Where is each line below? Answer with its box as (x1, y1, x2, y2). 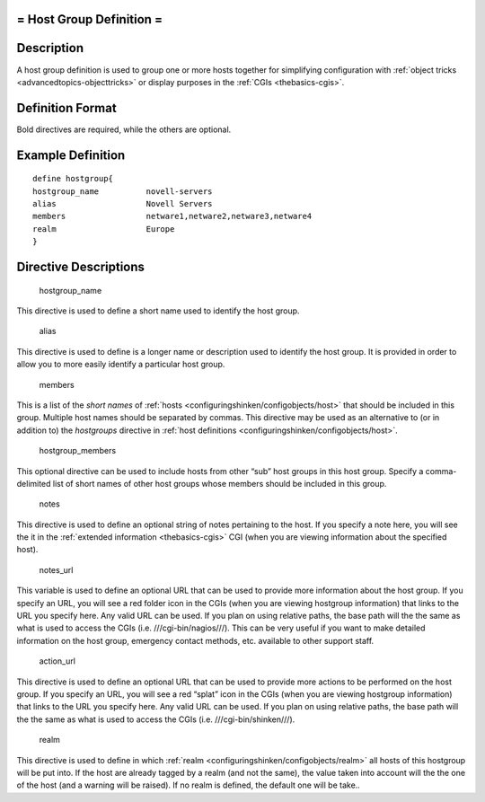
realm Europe (32, 224, 175, 234)
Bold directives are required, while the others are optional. (16, 124, 232, 135)
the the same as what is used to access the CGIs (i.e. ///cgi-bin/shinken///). (16, 714, 295, 725)
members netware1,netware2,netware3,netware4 (32, 211, 313, 222)
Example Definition (16, 147, 126, 163)
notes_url (39, 564, 74, 575)
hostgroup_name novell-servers (32, 186, 213, 197)
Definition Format (16, 100, 117, 116)
